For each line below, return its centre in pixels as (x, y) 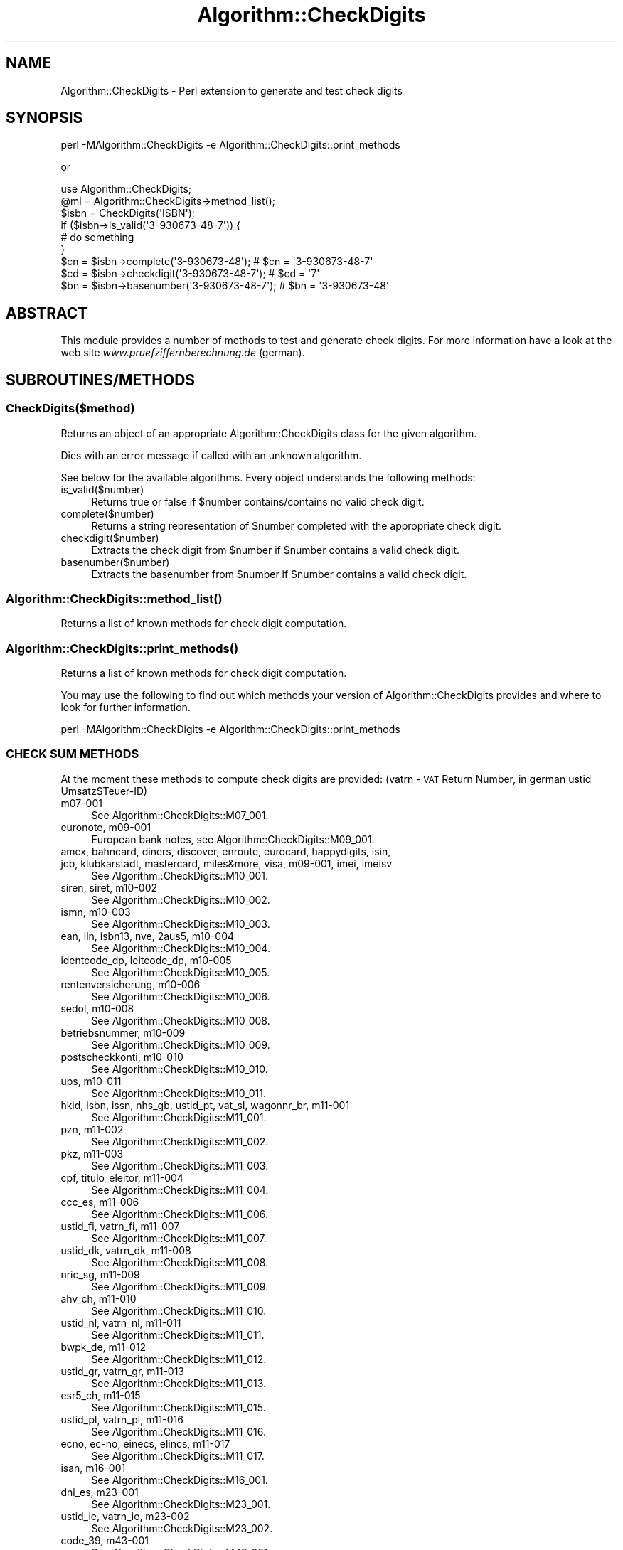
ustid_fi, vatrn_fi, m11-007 (120, 1226)
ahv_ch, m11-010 (98, 1298)
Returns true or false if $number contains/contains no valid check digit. (258, 501)
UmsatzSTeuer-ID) (104, 791)
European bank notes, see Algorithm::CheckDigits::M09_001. (233, 839)
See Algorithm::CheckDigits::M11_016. (179, 1431)
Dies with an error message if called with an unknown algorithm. (211, 455)
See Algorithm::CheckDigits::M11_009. (180, 1286)
